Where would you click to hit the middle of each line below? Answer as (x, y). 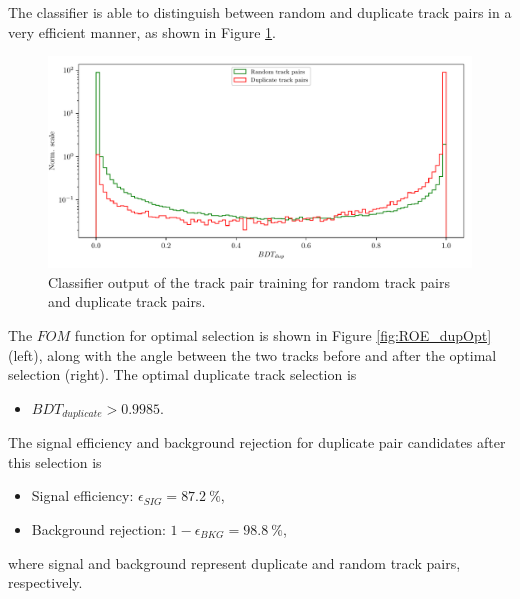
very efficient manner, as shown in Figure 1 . (142, 31)
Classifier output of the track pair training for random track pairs (249, 281)
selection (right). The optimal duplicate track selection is (182, 374)
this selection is (55, 461)
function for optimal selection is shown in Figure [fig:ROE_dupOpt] (283, 334)
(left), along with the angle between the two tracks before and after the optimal (252, 354)
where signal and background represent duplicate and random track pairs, (234, 562)
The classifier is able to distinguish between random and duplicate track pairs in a (260, 12)
